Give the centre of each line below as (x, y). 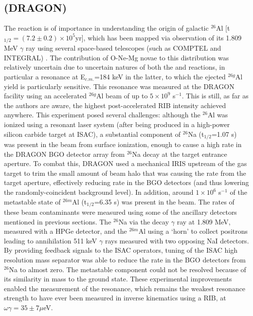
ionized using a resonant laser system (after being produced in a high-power (117, 124)
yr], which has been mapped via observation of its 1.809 (158, 37)
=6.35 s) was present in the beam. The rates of (164, 201)
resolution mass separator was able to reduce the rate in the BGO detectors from (125, 260)
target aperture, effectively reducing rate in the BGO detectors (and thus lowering (126, 182)
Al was (218, 115)
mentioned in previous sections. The (58, 221)
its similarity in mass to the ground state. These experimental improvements (118, 279)
